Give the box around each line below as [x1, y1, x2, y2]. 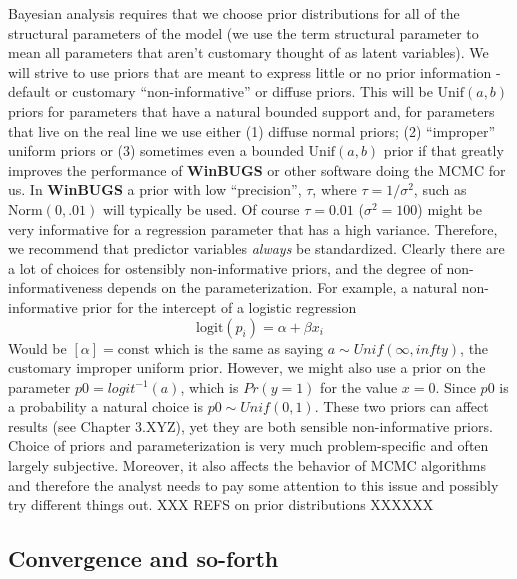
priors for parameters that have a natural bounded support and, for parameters [8, 100, 495, 121]
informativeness [8, 277, 103, 298]
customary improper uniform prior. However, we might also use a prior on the [8, 357, 486, 378]
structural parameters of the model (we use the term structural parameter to [8, 22, 479, 43]
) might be [417, 198, 482, 219]
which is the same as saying [154, 337, 323, 358]
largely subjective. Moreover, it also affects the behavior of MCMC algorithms [8, 455, 487, 476]
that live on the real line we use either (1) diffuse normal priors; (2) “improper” [8, 120, 495, 141]
